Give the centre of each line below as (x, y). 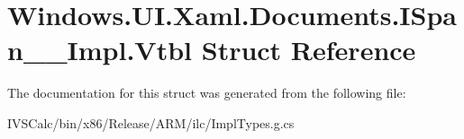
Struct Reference (309, 50)
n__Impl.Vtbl (100, 50)
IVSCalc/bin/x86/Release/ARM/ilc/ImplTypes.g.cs (151, 122)
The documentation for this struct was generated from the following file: (207, 93)
